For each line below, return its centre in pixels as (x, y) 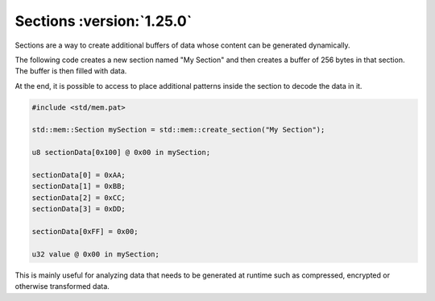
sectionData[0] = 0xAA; (79, 175)
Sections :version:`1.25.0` (104, 21)
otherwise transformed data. (62, 286)
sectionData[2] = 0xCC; (79, 197)
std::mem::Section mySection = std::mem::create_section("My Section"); (178, 130)
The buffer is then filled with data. (71, 71)
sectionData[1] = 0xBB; (79, 186)
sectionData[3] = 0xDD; (79, 209)
